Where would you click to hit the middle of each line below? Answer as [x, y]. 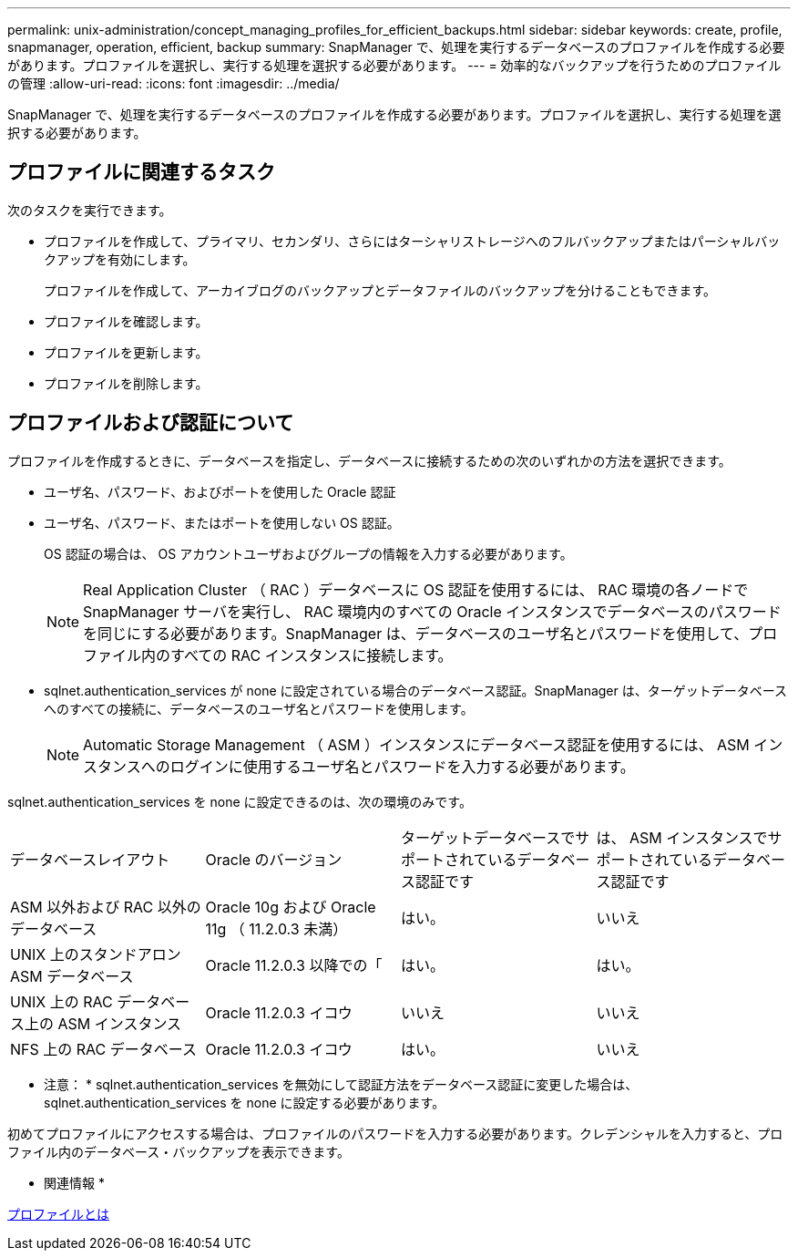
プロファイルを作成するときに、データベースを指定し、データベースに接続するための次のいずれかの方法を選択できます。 [369, 460]
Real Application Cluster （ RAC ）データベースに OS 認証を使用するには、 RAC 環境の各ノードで [416, 589]
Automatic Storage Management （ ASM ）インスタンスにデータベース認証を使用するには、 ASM [416, 744]
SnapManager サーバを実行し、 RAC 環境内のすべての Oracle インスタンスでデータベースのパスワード [432, 611]
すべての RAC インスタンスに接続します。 [312, 655]
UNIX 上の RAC [61, 1001]
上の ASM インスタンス [103, 1023]
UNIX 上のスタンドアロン [96, 954]
